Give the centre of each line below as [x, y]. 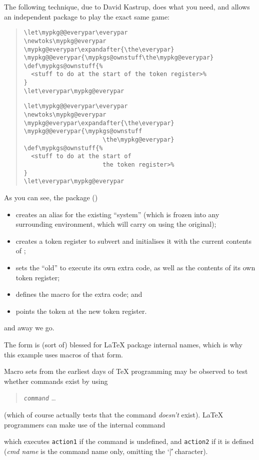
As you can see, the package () [51, 197]
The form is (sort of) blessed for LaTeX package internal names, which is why [123, 344]
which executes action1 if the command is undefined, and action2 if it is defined [129, 441]
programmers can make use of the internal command [85, 424]
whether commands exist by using [56, 381]
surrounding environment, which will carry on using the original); [116, 224]
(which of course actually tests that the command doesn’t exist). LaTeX [114, 414]
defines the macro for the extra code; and [79, 294]
